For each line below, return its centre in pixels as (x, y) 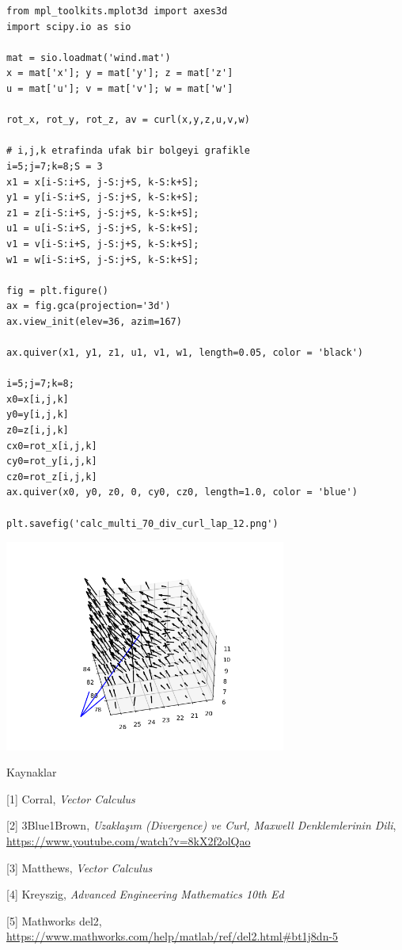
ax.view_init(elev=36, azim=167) (94, 321)
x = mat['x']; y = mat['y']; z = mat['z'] (120, 73)
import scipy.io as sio (69, 27)
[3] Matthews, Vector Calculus (80, 867)
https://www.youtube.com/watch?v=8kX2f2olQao (129, 841)
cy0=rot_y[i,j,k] (52, 462)
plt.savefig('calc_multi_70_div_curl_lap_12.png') (142, 523)
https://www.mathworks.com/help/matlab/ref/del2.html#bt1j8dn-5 (173, 936)
